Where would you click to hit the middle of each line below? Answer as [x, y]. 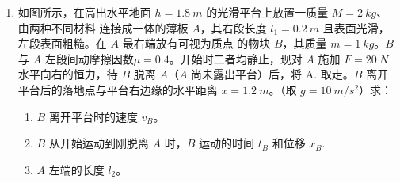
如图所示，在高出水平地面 [84, 12]
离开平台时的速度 [93, 116]
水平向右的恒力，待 [68, 74]
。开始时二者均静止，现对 [236, 58]
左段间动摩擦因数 [89, 58]
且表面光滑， [356, 27]
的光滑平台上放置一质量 [267, 12]
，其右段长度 [233, 27]
